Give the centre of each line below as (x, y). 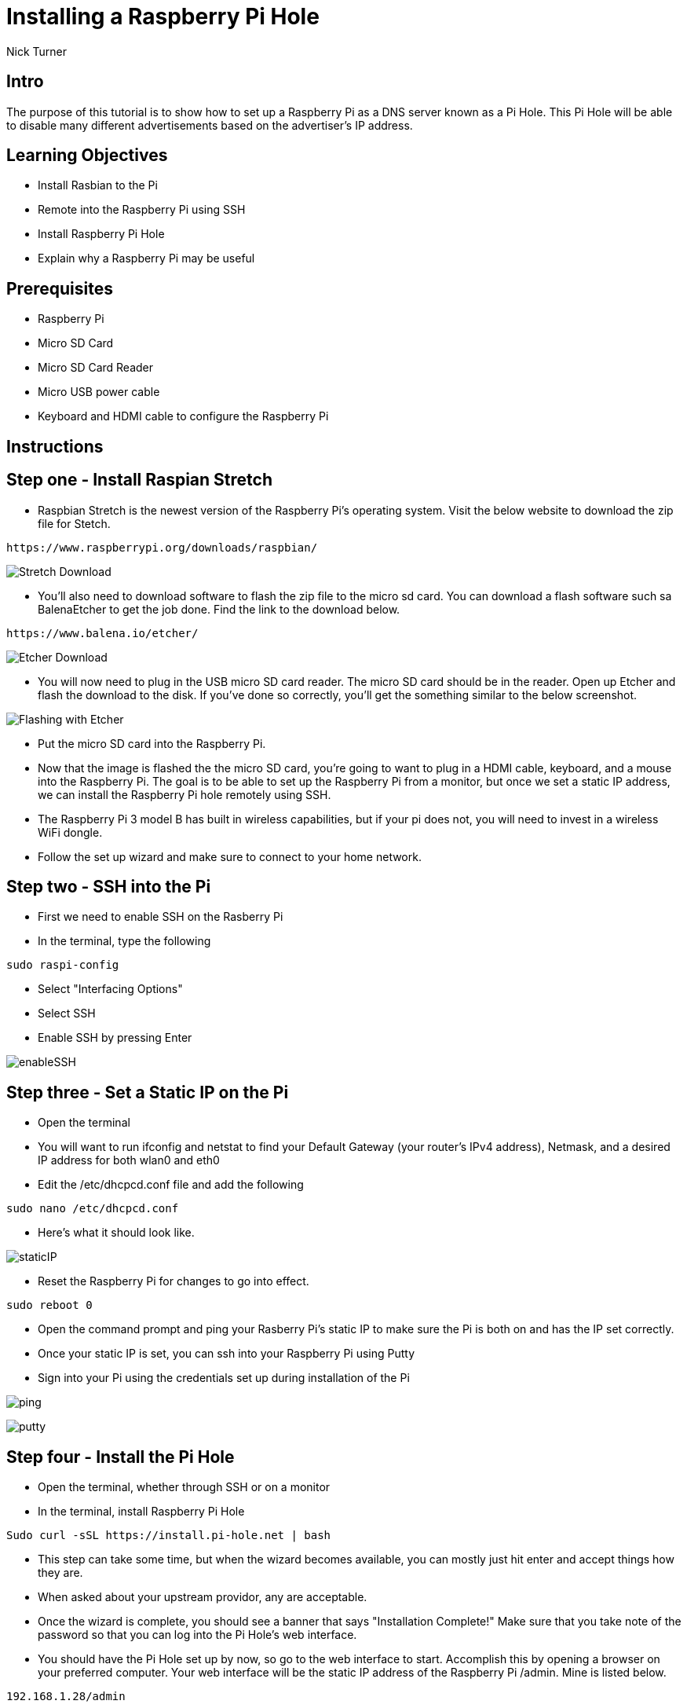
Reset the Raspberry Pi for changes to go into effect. (174, 1281)
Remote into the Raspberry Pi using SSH (142, 210)
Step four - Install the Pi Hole (121, 1457)
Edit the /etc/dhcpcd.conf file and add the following (171, 1185)
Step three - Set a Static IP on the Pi (148, 1092)
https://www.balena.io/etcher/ (102, 633)
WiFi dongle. (70, 832)
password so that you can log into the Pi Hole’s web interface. (197, 1635)
